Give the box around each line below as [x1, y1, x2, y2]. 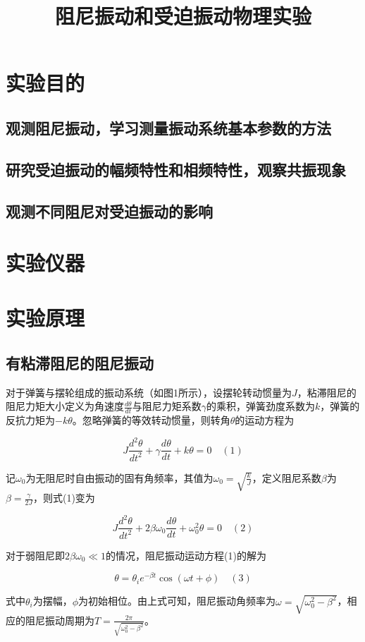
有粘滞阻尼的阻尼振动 [6, 352, 154, 374]
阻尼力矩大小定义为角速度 [6, 399, 124, 413]
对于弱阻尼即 [6, 547, 65, 562]
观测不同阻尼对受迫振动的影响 [6, 200, 213, 222]
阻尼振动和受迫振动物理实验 [54, 1, 311, 30]
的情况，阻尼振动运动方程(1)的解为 [106, 547, 266, 562]
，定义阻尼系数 [252, 470, 321, 485]
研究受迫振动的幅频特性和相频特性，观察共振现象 [6, 158, 346, 180]
